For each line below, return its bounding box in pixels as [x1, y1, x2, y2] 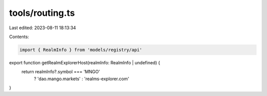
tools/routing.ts [9, 7, 75, 18]
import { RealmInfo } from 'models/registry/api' [19, 47, 142, 52]
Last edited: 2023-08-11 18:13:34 [9, 25, 76, 31]
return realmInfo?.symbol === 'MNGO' [21, 69, 100, 75]
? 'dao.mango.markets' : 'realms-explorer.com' [34, 76, 130, 82]
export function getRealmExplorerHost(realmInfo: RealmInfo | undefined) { [9, 59, 160, 65]
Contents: [9, 34, 29, 40]
